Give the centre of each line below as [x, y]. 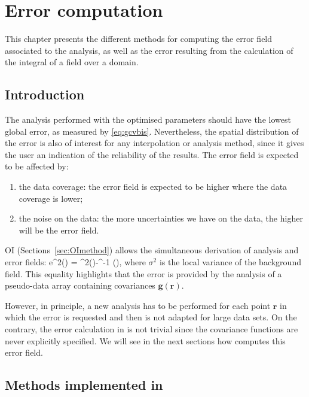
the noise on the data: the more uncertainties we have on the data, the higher [161, 218]
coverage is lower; [51, 198]
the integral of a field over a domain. [72, 62]
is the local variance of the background [230, 262]
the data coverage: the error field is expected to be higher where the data [153, 187]
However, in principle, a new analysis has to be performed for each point [138, 305]
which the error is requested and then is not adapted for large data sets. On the [151, 317]
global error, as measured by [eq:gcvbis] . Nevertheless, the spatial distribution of [152, 131]
